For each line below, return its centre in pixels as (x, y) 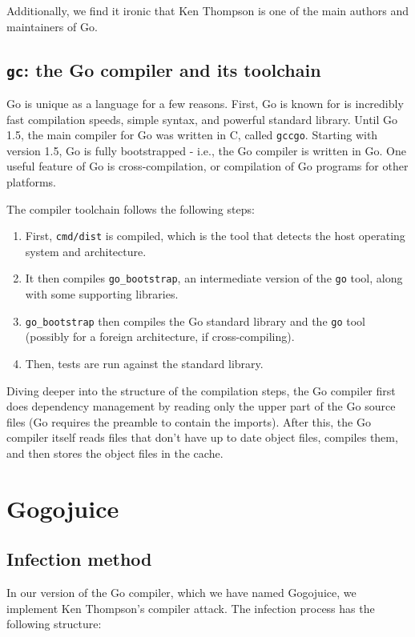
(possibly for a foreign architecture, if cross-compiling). (160, 337)
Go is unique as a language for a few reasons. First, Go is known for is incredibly (205, 103)
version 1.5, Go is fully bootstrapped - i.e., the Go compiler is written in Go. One (206, 150)
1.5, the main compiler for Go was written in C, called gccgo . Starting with (192, 135)
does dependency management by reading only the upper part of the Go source (201, 406)
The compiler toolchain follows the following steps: (131, 208)
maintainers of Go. (52, 26)
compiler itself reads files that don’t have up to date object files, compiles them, (202, 437)
